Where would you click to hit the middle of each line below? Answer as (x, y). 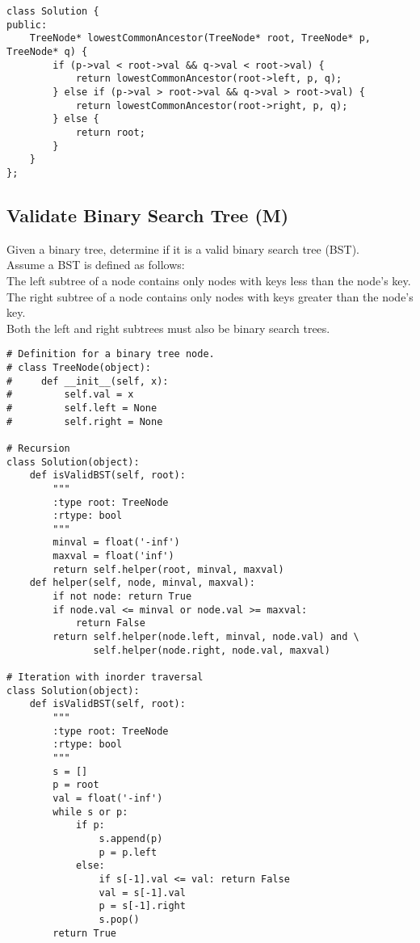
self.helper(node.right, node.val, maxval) (212, 650)
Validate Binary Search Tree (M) (148, 215)
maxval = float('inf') (113, 556)
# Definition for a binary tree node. (111, 354)
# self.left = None (82, 408)
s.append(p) (131, 838)
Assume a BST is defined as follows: (96, 265)
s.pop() (119, 919)
